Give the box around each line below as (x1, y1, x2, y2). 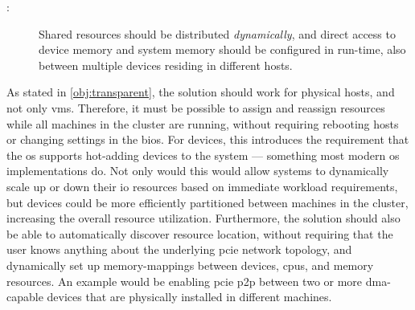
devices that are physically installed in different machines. (47, 288, 332, 305)
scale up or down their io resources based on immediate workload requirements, (6, 177, 398, 194)
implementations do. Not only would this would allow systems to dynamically (6, 162, 389, 179)
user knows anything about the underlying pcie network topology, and (6, 241, 352, 258)
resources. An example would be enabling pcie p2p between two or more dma (6, 272, 388, 289)
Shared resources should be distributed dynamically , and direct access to (39, 25, 396, 42)
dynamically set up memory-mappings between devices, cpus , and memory (6, 256, 374, 273)
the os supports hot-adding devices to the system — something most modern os (6, 146, 400, 163)
